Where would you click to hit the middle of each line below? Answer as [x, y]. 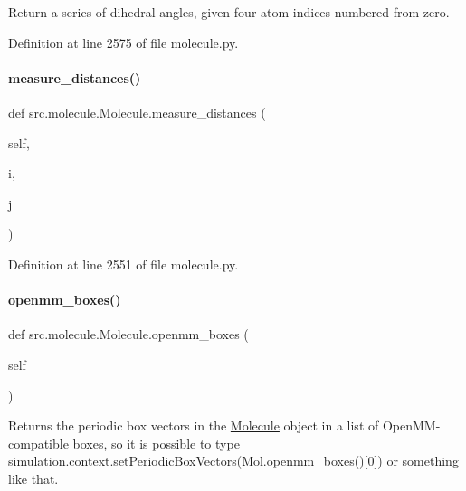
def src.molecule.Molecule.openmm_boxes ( [128, 334]
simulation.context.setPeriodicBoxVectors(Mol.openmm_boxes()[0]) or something [233, 461]
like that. [33, 478]
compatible [38, 443]
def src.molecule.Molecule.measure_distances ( [137, 112]
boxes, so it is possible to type [156, 443]
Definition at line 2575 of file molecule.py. [124, 42]
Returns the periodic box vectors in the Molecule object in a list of [194, 425]
